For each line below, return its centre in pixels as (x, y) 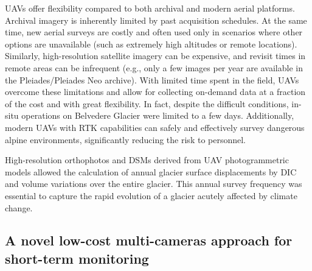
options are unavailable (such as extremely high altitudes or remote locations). (151, 44)
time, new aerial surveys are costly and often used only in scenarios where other (154, 32)
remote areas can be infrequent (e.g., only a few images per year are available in (154, 67)
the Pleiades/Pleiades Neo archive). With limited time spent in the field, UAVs (152, 79)
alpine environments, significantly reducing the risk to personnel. (126, 139)
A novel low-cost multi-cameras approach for (149, 240)
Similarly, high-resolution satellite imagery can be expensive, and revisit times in (155, 56)
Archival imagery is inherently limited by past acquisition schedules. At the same (156, 20)
